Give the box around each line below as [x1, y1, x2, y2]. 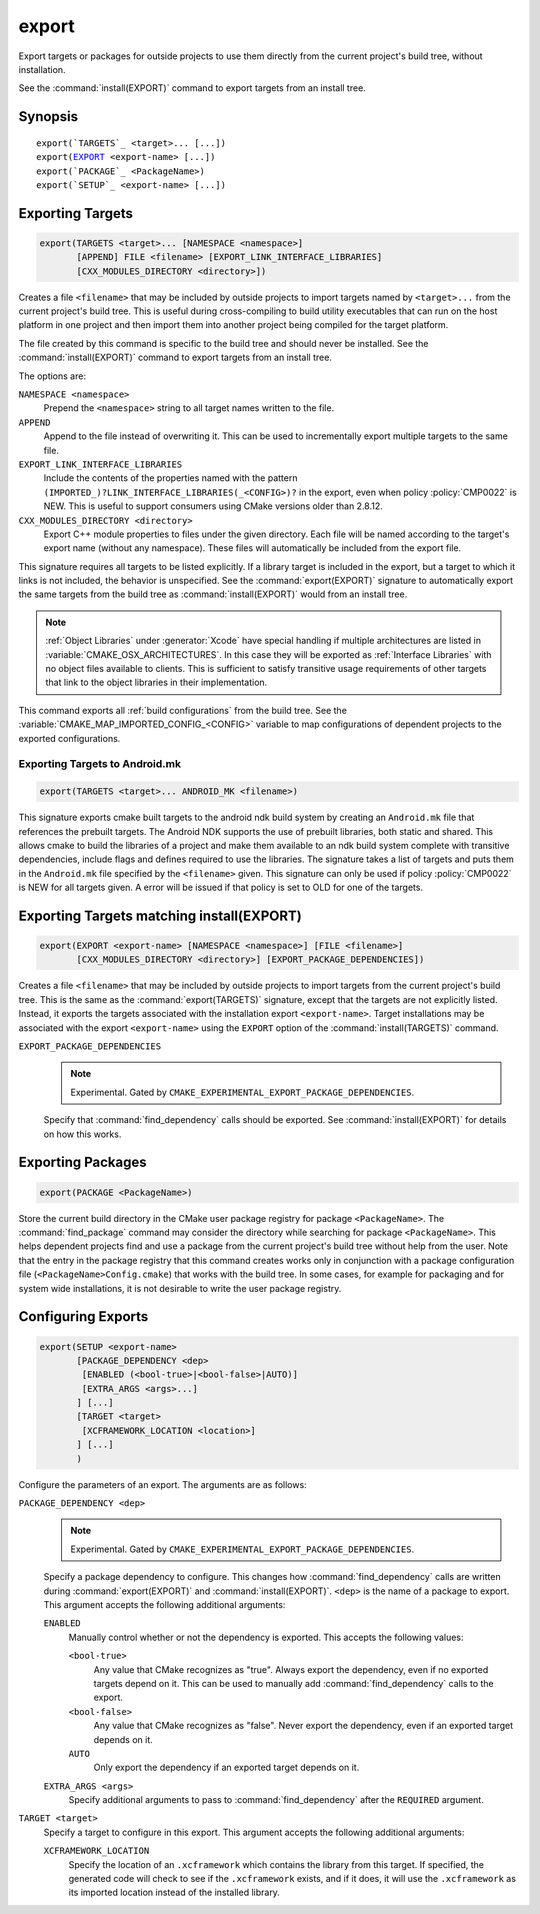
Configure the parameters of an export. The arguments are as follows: [18, 1478, 307, 1490]
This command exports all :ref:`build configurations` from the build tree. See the [18, 704, 347, 716]
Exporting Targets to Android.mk [18, 757, 182, 771]
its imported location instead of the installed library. [68, 1886, 280, 1899]
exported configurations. [18, 732, 121, 744]
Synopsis [18, 108, 79, 125]
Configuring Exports [18, 1308, 149, 1325]
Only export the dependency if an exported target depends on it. [93, 1761, 360, 1774]
